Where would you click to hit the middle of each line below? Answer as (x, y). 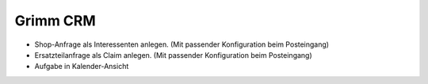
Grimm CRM (55, 21)
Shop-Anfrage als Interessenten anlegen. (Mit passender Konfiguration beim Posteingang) (182, 44)
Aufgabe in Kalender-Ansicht (82, 67)
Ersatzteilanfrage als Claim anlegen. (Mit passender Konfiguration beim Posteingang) (173, 55)
